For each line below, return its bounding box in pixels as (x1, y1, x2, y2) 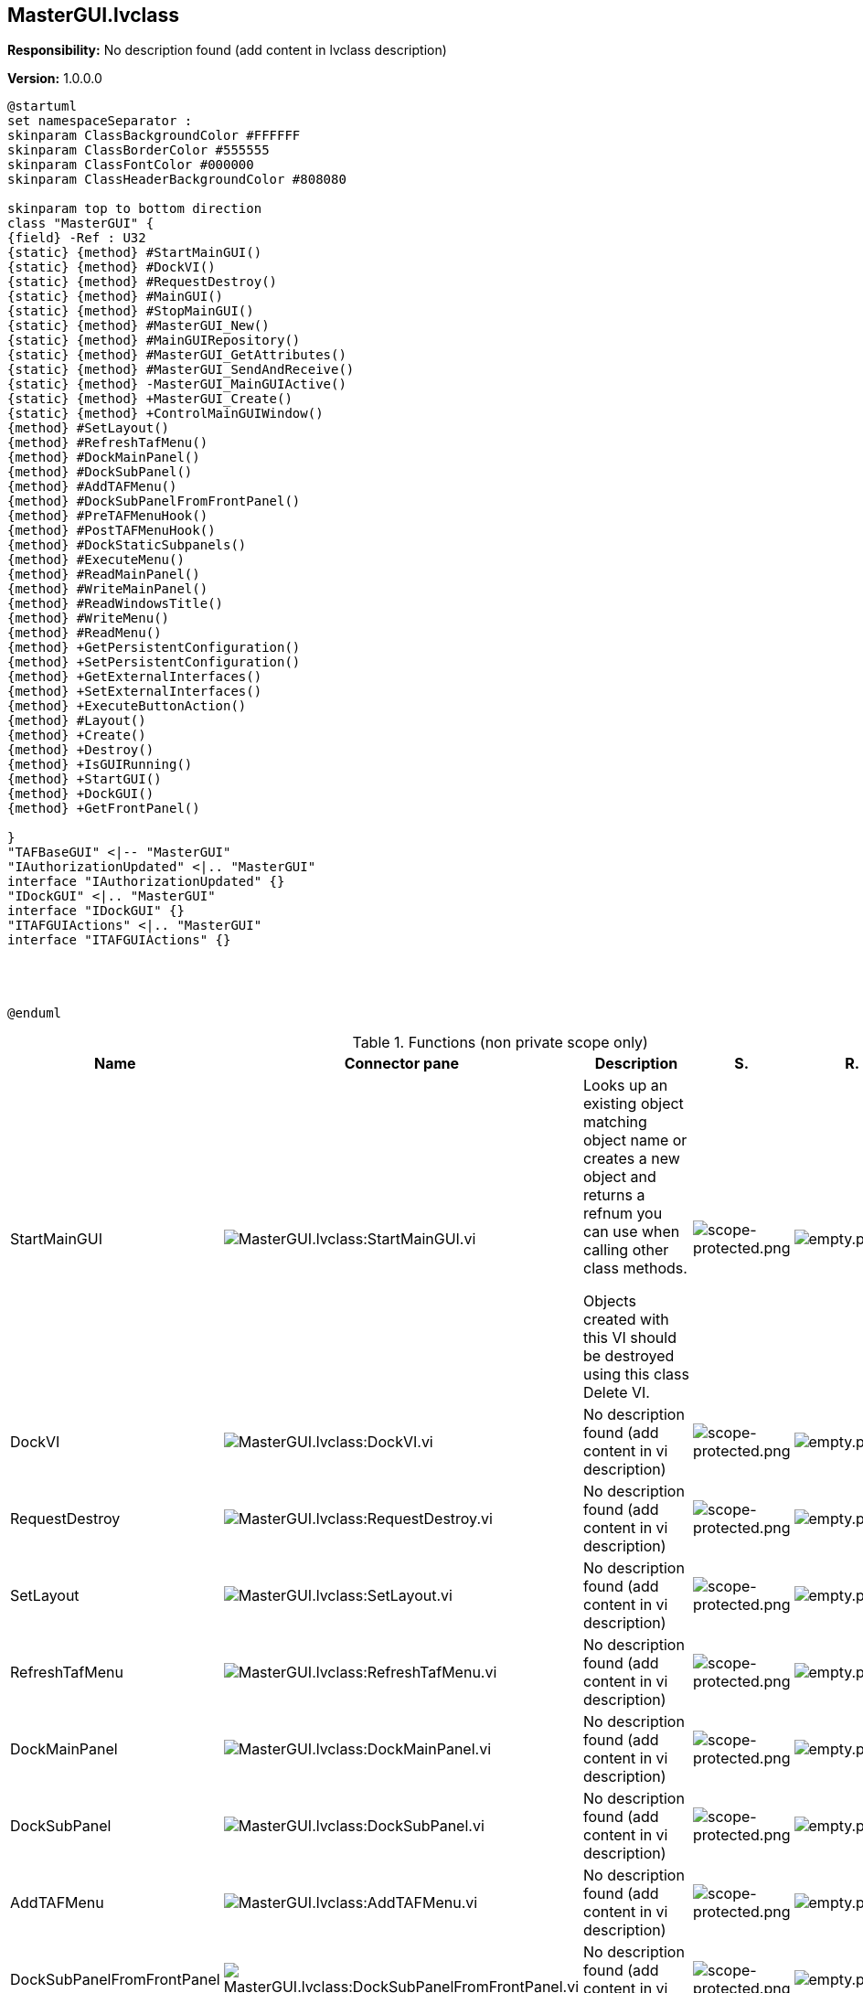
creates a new (582, 1149, 680, 1168)
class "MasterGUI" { (7, 216, 154, 231)
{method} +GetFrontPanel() (7, 801, 200, 816)
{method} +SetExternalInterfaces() (7, 684, 262, 699)
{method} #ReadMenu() (7, 625, 162, 641)
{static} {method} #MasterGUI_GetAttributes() (7, 347, 346, 363)
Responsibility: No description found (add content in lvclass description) (7, 42, 447, 59)
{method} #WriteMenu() (7, 611, 170, 626)
